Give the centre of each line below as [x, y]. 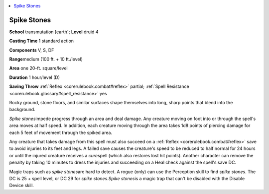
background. [22, 110]
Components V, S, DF [32, 50]
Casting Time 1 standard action [42, 41]
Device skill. [22, 186]
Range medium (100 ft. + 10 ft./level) [46, 59]
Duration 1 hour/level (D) [34, 77]
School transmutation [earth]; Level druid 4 [54, 32]
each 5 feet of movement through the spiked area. [61, 132]
